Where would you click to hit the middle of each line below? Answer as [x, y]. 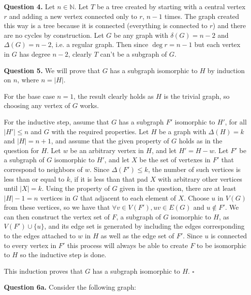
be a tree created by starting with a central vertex [171, 6]
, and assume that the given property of [110, 141]
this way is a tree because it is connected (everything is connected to [106, 25]
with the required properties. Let [100, 131]
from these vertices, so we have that [57, 207]
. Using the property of [76, 188]
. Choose [197, 197]
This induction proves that [44, 271]
